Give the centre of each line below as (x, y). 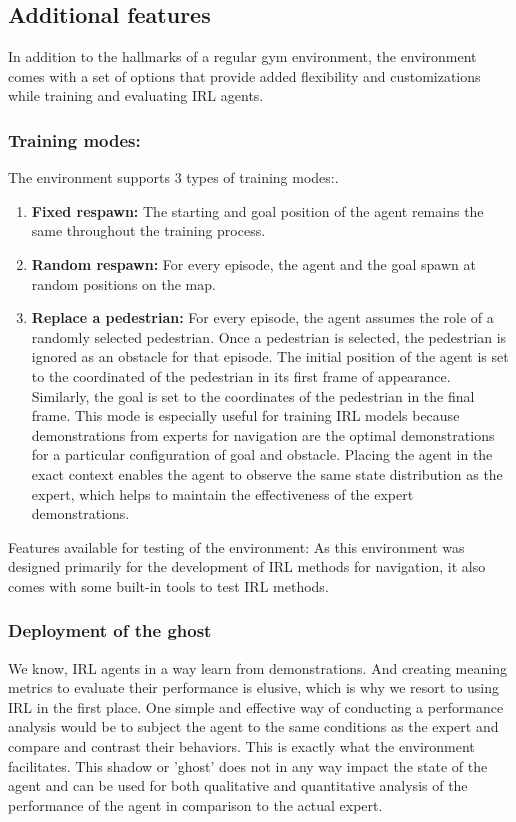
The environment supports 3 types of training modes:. (173, 177)
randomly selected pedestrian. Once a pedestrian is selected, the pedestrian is (269, 336)
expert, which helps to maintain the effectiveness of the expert (222, 493)
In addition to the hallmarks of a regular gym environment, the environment (242, 56)
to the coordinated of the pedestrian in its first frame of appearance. (241, 375)
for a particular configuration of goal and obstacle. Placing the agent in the (262, 454)
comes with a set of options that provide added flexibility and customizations (244, 75)
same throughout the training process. (148, 230)
